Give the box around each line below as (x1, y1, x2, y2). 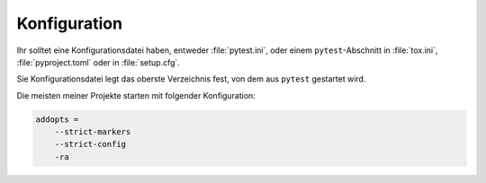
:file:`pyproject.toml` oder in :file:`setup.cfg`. (16, 57, 180, 67)
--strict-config (54, 139, 126, 150)
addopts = (35, 114, 79, 125)
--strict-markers (54, 126, 131, 137)
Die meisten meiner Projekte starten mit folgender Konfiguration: (16, 90, 256, 100)
